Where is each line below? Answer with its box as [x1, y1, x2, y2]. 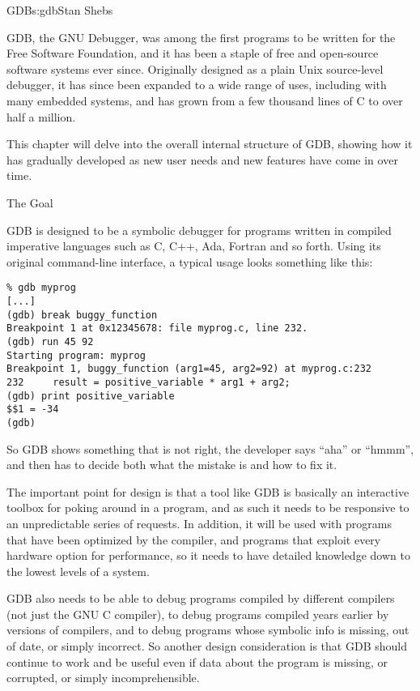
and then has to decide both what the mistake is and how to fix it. [6, 456, 337, 473]
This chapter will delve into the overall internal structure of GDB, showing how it [6, 135, 413, 152]
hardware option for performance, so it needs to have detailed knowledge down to [6, 547, 410, 564]
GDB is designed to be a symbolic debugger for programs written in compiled [6, 221, 392, 238]
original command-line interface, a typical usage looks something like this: [6, 253, 373, 270]
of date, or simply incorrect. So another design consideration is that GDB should [6, 638, 407, 655]
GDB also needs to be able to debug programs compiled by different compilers [6, 590, 395, 607]
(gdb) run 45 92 [6, 335, 94, 348]
